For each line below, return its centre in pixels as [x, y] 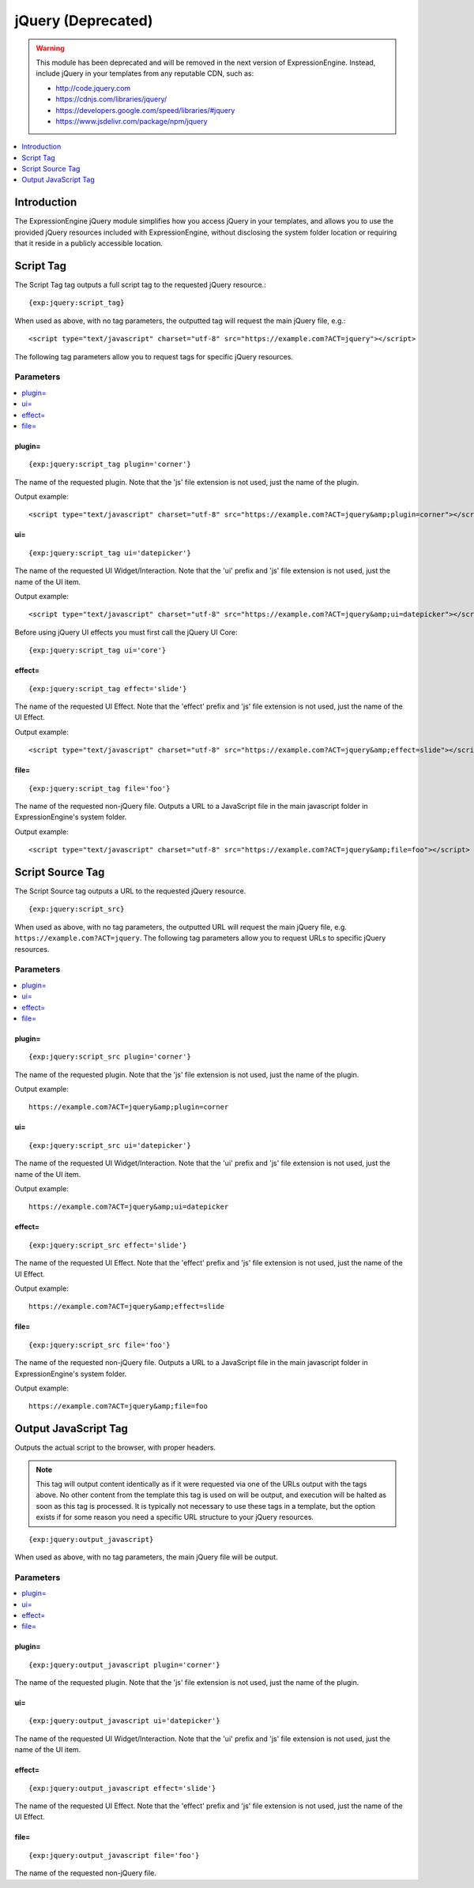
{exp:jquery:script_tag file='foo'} [100, 788]
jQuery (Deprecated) [84, 21]
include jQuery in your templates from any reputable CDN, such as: [145, 73]
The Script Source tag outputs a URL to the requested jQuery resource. [130, 891]
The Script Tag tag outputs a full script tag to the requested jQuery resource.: [140, 285]
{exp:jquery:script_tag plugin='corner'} [110, 464]
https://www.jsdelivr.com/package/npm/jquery [132, 121]
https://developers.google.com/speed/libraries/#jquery [145, 110]
